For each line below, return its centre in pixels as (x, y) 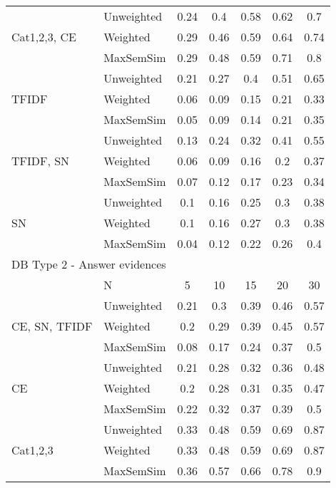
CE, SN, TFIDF (52, 326)
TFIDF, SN (41, 161)
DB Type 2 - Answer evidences (89, 264)
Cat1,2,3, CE (44, 37)
